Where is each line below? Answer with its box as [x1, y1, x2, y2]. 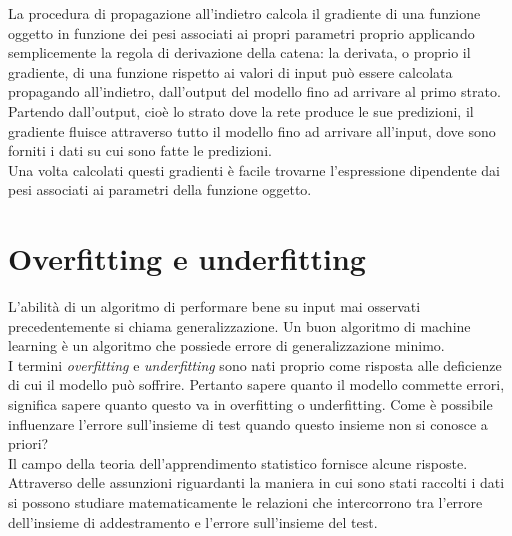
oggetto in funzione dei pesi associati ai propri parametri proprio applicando [8, 22, 475, 43]
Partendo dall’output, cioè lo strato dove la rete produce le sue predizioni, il [8, 100, 474, 121]
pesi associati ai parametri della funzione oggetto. [8, 179, 312, 200]
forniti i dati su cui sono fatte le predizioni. [8, 140, 272, 161]
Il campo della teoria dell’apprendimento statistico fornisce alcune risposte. [8, 452, 468, 473]
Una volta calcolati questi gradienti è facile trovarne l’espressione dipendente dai [8, 159, 501, 180]
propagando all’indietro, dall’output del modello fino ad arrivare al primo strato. [8, 81, 501, 102]
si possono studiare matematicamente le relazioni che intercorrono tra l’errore [8, 492, 483, 512]
